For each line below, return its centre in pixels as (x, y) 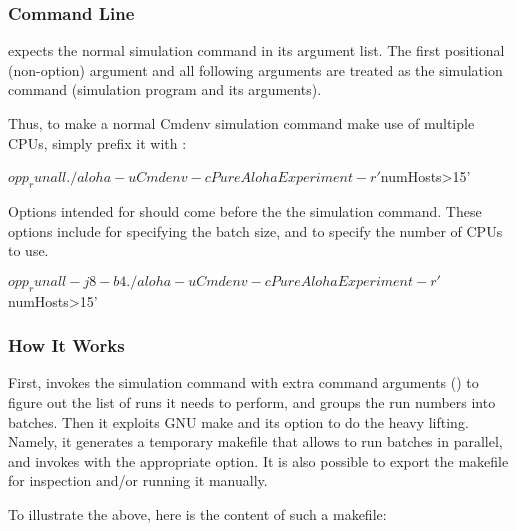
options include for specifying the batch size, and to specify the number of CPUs (255, 230)
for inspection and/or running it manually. (138, 480)
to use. (28, 250)
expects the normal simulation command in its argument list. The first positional (256, 50)
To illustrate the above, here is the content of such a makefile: (197, 513)
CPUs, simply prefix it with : (97, 142)
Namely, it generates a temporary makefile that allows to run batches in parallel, (255, 441)
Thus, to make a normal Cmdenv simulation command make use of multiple (241, 123)
